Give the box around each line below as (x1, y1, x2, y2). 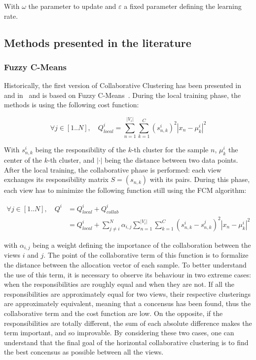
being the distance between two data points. (105, 155, 238, 165)
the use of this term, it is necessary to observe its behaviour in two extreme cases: (4, 269, 251, 279)
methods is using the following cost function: (4, 99, 139, 110)
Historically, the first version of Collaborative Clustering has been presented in (4, 80, 241, 90)
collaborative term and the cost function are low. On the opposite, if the (4, 308, 223, 318)
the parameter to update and (28, 1, 116, 11)
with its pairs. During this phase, (149, 174, 250, 184)
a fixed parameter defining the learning (124, 1, 242, 11)
